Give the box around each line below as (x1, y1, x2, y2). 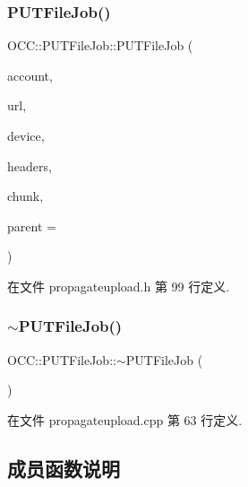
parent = (7, 216, 56, 235)
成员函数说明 (7, 454, 120, 482)
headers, (7, 156, 52, 175)
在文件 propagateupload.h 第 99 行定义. (7, 276, 230, 295)
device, (7, 126, 45, 144)
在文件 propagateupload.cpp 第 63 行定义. (7, 410, 243, 429)
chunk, (7, 187, 44, 205)
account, (7, 65, 53, 84)
